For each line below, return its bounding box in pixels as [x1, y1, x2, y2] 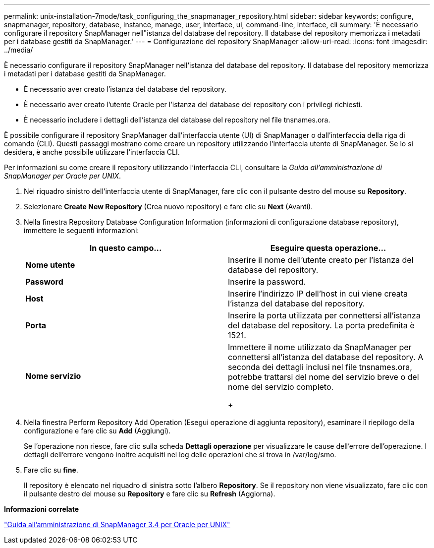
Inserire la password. [228, 277, 306, 287]
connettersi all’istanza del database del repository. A [228, 352, 424, 362]
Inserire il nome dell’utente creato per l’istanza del [228, 255, 414, 265]
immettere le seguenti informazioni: [24, 226, 139, 235]
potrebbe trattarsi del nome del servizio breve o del [228, 372, 419, 382]
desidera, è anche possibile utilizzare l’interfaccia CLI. [4, 148, 180, 156]
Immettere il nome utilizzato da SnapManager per [228, 342, 412, 352]
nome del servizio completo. [228, 382, 334, 392]
